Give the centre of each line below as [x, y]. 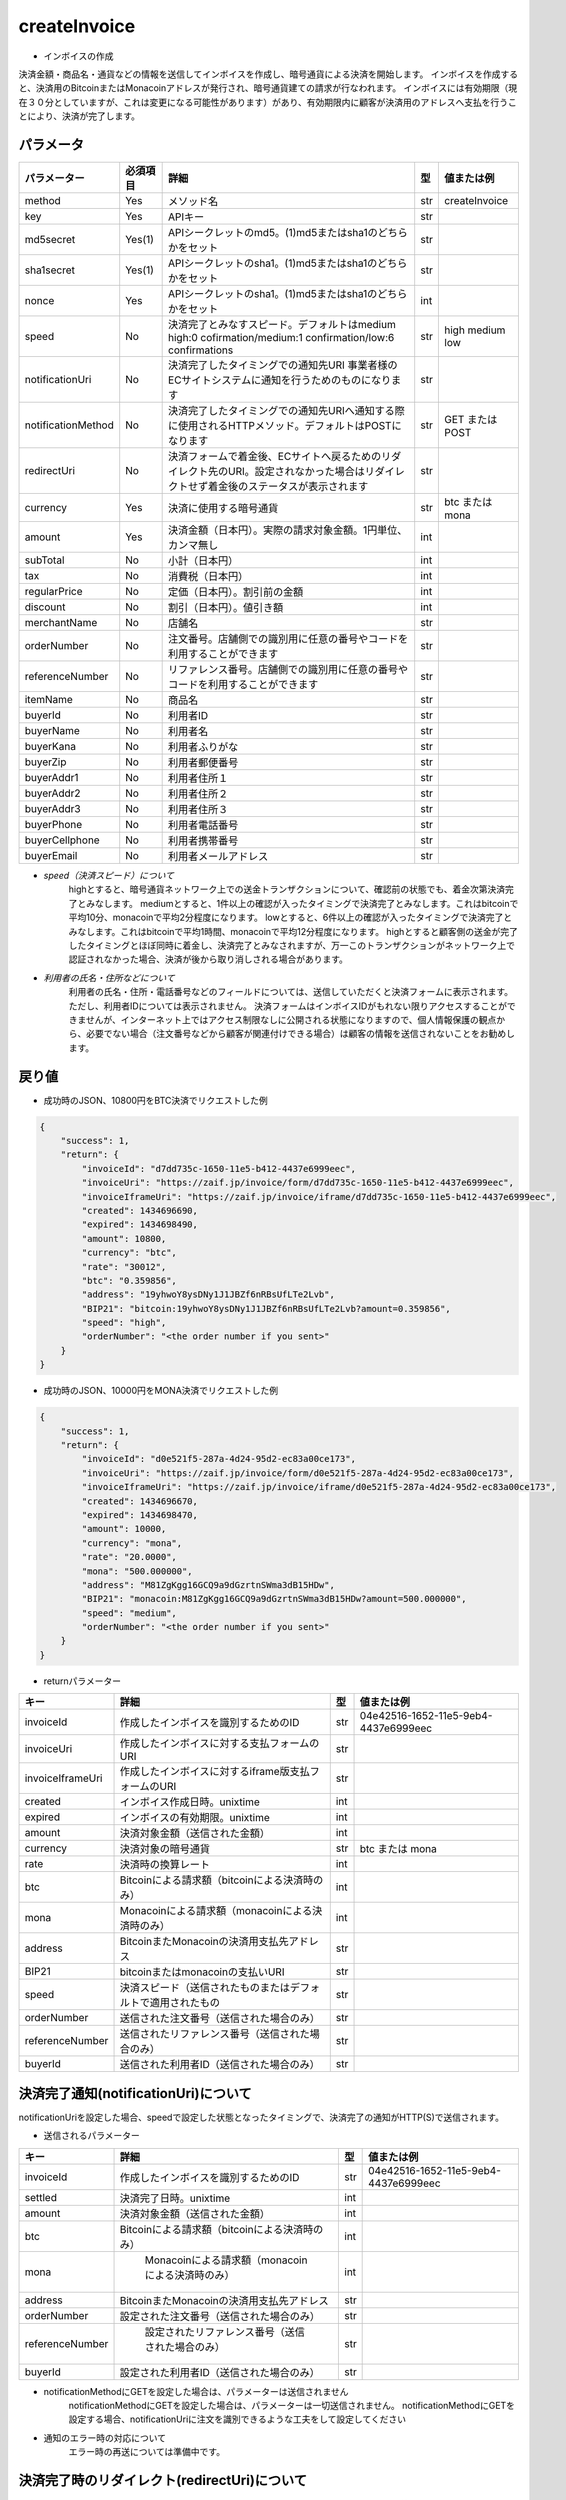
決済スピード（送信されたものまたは [204, 1988]
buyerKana [50, 747]
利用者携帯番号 [203, 841]
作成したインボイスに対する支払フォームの [219, 1743]
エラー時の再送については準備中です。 [146, 2452]
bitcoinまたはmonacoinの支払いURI [202, 1972]
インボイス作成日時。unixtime [189, 1802]
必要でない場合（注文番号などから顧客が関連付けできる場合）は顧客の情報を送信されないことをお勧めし [300, 1034]
